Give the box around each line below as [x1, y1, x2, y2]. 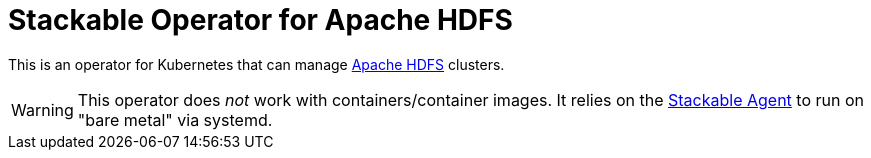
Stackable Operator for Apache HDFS [8, 3, 513, 37]
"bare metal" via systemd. [77, 109, 273, 130]
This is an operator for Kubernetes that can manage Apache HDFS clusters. [8, 55, 505, 73]
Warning [11, 99, 74, 120]
